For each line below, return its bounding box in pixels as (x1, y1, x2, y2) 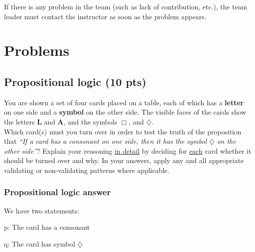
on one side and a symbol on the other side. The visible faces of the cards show (4, 107, 247, 117)
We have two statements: (4, 205, 79, 215)
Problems (4, 40, 70, 60)
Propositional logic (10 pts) (4, 74, 146, 89)
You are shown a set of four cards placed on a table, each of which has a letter (4, 97, 244, 107)
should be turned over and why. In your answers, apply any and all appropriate (4, 155, 244, 166)
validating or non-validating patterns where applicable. (4, 165, 170, 175)
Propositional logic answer (4, 186, 111, 198)
